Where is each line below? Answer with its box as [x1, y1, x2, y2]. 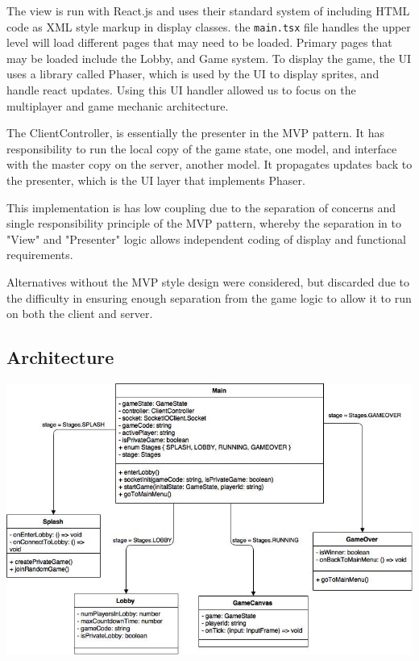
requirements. [6, 246, 73, 263]
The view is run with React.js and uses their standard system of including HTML [6, 2, 410, 19]
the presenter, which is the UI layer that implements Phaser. [6, 172, 305, 188]
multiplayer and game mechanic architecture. [6, 97, 229, 114]
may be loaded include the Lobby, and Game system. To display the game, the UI [6, 49, 412, 66]
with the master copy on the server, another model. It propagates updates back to [6, 156, 413, 173]
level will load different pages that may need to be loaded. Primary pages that [6, 34, 392, 51]
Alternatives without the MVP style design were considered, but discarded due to [6, 273, 410, 290]
